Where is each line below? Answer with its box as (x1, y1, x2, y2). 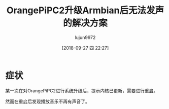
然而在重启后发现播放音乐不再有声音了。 (5, 98, 90, 104)
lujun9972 (75, 34, 96, 41)
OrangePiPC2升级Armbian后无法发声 (7, 5, 164, 16)
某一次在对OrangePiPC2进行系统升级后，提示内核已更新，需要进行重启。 (5, 87, 158, 94)
